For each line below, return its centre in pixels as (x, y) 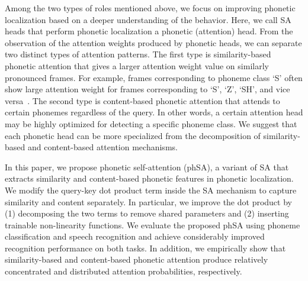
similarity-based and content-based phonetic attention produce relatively (137, 259)
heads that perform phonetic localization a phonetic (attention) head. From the (149, 31)
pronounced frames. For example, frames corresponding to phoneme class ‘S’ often (154, 77)
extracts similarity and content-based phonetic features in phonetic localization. (149, 178)
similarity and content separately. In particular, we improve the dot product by (148, 201)
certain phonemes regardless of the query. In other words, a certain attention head (154, 112)
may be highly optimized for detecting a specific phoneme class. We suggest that (151, 123)
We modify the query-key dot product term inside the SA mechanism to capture (151, 190)
